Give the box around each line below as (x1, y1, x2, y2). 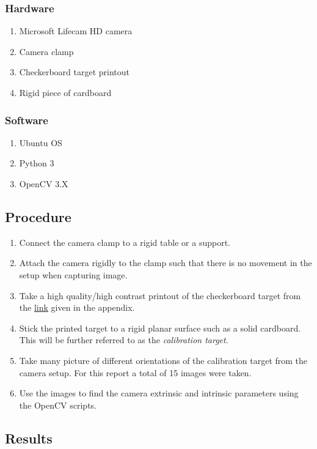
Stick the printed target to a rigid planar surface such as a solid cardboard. (19, 321, 301, 334)
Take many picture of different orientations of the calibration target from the (19, 354, 308, 366)
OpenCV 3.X (19, 177, 68, 190)
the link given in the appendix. (19, 301, 135, 314)
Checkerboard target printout (19, 65, 130, 78)
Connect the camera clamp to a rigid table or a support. (19, 236, 230, 248)
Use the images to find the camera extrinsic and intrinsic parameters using (19, 387, 299, 399)
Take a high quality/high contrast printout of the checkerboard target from (19, 289, 301, 302)
